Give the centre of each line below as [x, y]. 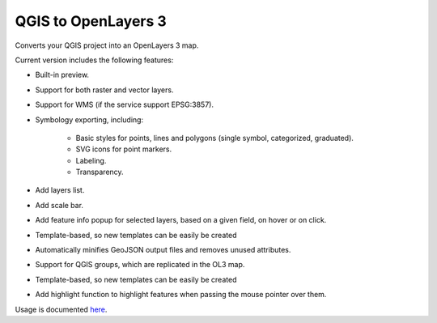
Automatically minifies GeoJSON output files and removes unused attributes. [163, 250]
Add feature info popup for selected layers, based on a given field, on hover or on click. [181, 220]
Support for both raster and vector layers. [104, 90]
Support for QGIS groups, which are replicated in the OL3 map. [140, 265]
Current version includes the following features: [94, 60]
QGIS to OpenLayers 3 [91, 21]
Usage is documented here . [61, 309]
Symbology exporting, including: [89, 119]
